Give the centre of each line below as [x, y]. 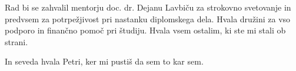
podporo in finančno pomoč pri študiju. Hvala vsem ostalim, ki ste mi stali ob [145, 30]
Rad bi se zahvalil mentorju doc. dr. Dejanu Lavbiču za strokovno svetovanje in [148, 7]
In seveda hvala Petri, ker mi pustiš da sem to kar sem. [104, 61]
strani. [16, 41]
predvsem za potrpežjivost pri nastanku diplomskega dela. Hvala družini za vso [148, 18]
